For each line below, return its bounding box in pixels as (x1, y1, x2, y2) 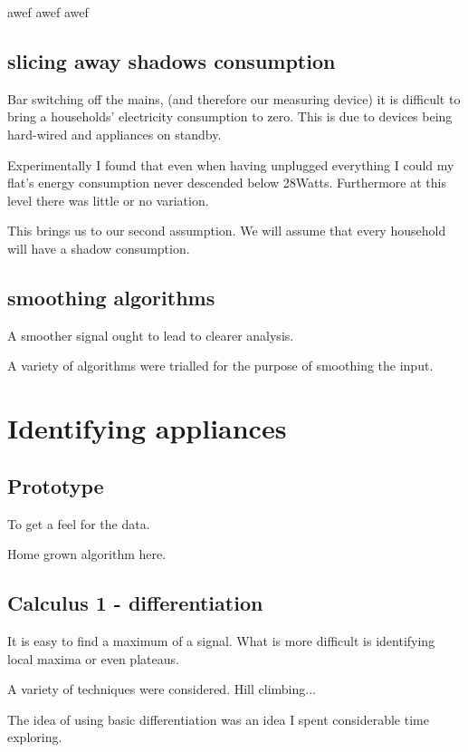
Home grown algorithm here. (7, 545, 167, 564)
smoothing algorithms (7, 283, 215, 311)
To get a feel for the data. (7, 514, 150, 533)
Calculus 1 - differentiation (7, 589, 263, 617)
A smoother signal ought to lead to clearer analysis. (7, 325, 294, 344)
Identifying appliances (7, 410, 287, 447)
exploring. (7, 728, 62, 747)
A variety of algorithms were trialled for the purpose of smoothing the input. (7, 356, 434, 375)
